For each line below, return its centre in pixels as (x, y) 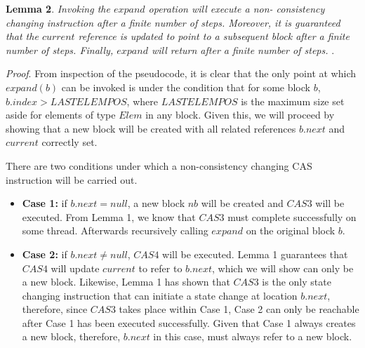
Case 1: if (45, 203)
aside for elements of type (61, 115)
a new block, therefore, (71, 336)
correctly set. (69, 142)
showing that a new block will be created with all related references (151, 128)
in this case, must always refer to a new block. (253, 336)
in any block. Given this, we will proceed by (240, 115)
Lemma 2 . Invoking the (58, 8)
